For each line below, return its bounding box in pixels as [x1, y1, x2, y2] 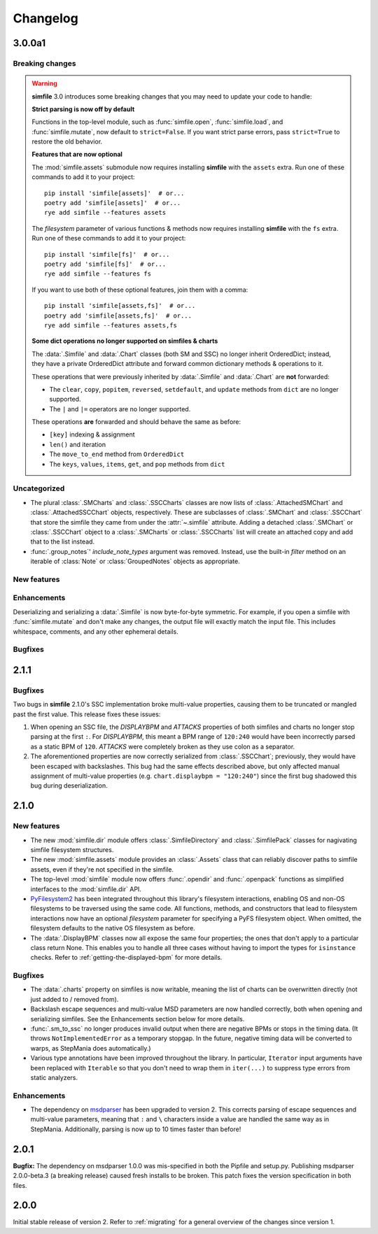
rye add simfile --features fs [44, 270, 152, 278]
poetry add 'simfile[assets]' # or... [44, 199, 181, 207]
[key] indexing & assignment [49, 430, 136, 439]
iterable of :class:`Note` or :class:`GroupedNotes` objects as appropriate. [30, 557, 241, 566]
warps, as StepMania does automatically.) [30, 1044, 151, 1052]
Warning [31, 79, 57, 87]
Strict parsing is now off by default [31, 105, 135, 113]
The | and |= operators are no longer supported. [49, 404, 191, 413]
